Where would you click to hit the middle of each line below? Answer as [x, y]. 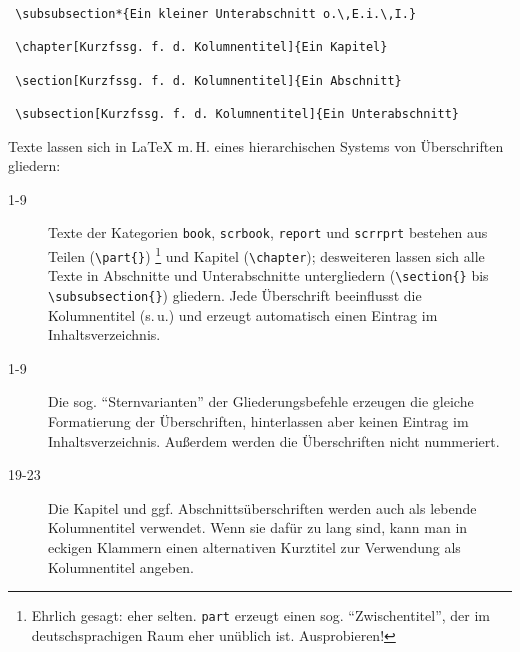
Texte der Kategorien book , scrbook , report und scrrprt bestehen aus [268, 232]
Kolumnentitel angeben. [121, 566]
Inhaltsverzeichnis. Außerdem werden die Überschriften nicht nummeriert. [274, 440]
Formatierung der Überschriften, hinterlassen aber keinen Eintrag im [258, 421]
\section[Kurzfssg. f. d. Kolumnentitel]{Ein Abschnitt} [208, 80]
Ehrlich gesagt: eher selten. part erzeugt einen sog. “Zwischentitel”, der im [260, 615]
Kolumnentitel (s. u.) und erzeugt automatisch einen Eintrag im [243, 314]
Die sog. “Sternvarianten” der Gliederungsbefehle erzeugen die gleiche [261, 401]
